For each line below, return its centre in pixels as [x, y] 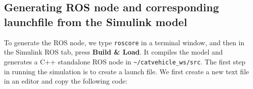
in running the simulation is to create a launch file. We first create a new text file [126, 71]
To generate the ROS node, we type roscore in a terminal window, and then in [124, 42]
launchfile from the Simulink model [96, 21]
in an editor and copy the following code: [66, 81]
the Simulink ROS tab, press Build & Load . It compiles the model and [113, 52]
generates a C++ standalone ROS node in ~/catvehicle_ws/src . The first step [125, 61]
